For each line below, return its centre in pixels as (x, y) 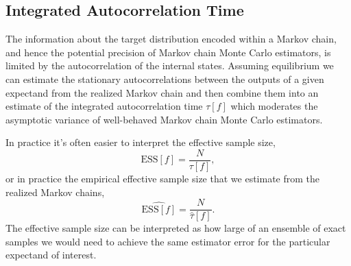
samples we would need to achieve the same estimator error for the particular (168, 241)
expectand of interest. (51, 255)
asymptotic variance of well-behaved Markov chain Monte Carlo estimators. (164, 119)
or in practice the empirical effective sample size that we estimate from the (163, 179)
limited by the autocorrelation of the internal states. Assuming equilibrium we (170, 65)
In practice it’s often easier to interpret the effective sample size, (141, 142)
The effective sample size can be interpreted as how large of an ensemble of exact (176, 228)
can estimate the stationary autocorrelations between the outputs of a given (165, 78)
